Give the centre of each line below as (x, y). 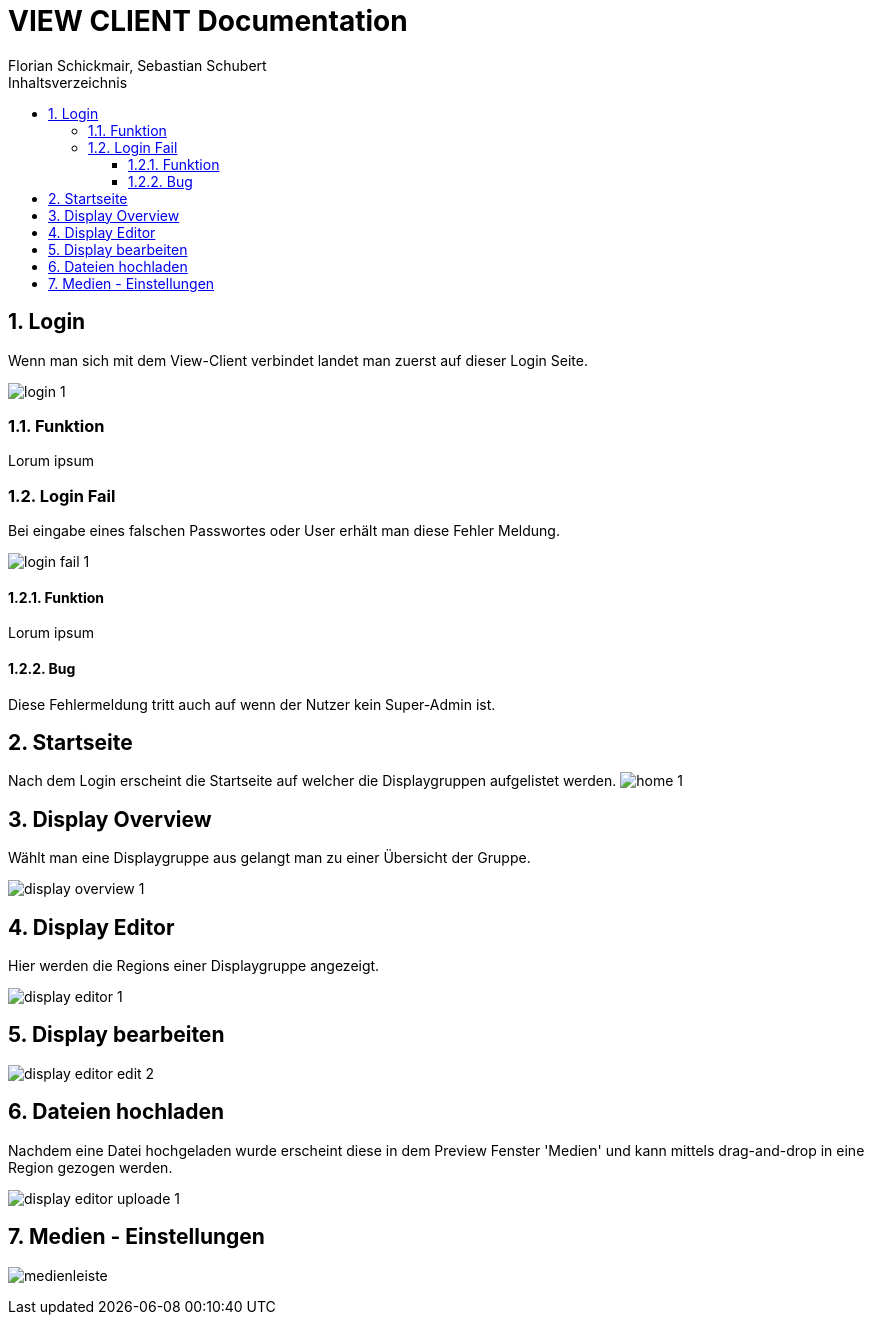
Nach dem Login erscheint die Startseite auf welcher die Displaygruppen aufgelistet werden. (312, 781)
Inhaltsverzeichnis (68, 82)
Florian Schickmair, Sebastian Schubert (137, 65)
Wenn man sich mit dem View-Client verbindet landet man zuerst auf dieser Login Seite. (298, 360)
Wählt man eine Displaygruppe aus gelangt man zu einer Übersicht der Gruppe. (269, 858)
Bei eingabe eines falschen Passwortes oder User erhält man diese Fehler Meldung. (284, 531)
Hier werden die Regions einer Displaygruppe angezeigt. (194, 966)
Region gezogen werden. (90, 1167)
